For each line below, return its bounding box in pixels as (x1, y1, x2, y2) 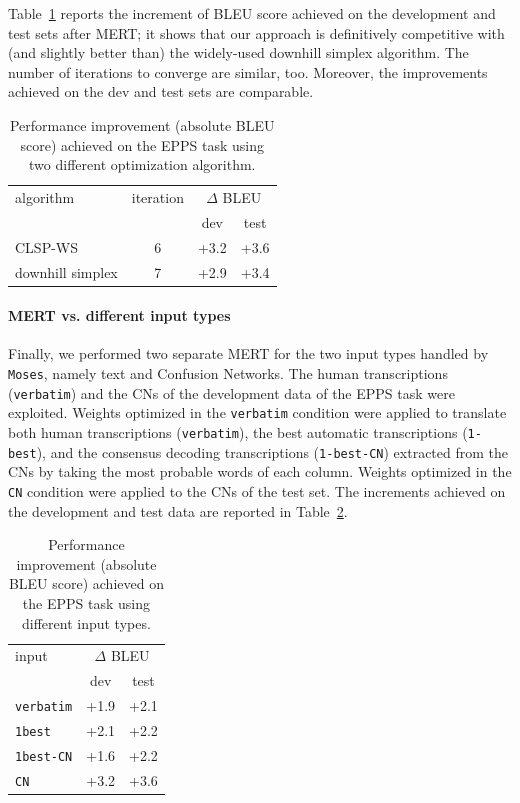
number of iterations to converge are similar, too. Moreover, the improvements (8, 61, 488, 82)
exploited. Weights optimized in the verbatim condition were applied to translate (8, 402, 507, 423)
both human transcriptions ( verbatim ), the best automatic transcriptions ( (8, 421, 468, 442)
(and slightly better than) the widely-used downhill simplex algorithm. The (8, 42, 469, 63)
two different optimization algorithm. (29, 154, 256, 175)
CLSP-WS (15, 236, 79, 257)
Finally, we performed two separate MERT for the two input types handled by (8, 343, 489, 364)
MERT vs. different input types (8, 305, 231, 326)
